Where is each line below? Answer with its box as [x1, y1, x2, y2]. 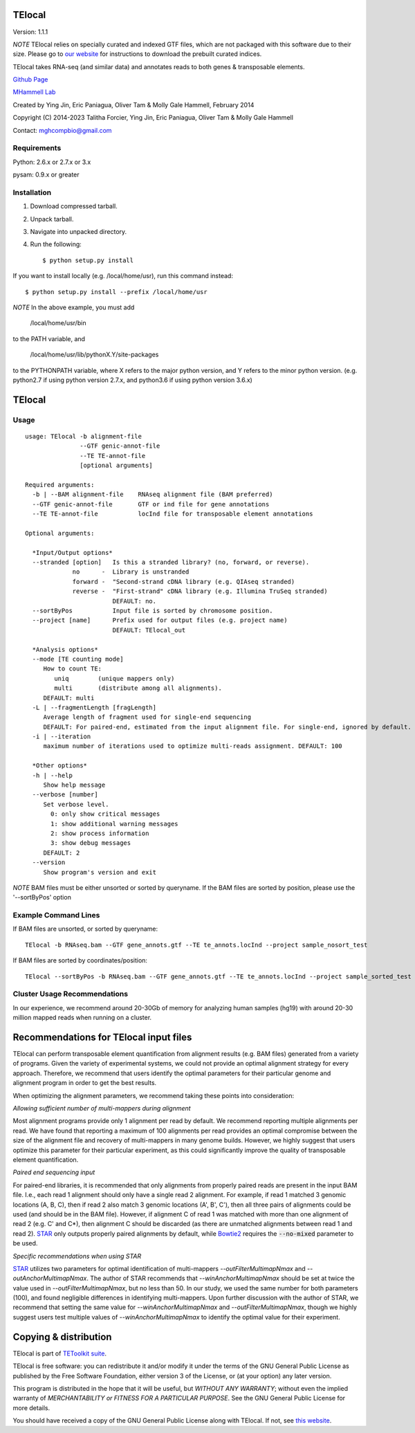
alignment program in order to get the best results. [12, 1079, 157, 1087]
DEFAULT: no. [112, 597, 157, 605]
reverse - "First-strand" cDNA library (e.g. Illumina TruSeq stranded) [72, 587, 328, 595]
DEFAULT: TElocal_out [112, 626, 186, 634]
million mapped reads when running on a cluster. [12, 1014, 152, 1022]
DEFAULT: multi [43, 694, 95, 702]
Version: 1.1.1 [12, 28, 48, 36]
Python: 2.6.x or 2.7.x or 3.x [12, 158, 91, 166]
